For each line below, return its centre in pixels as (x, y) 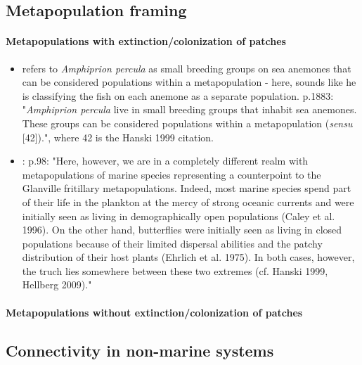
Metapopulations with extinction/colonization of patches (146, 41)
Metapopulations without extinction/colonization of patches (154, 312)
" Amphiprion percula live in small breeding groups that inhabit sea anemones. (189, 109)
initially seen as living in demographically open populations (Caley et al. (179, 216)
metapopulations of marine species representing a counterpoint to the (172, 174)
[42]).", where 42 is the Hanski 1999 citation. (118, 137)
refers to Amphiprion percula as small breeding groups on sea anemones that (187, 68)
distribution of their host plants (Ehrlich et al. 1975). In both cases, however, (188, 257)
